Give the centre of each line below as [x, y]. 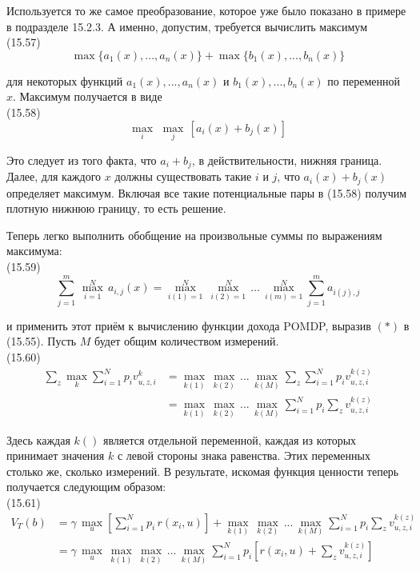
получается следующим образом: [86, 487]
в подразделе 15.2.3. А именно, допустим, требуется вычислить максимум [187, 26]
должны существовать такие [183, 176]
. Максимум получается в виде [88, 96]
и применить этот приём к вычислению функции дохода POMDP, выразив [189, 325]
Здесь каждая [38, 439]
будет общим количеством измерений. [187, 341]
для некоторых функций [65, 80]
